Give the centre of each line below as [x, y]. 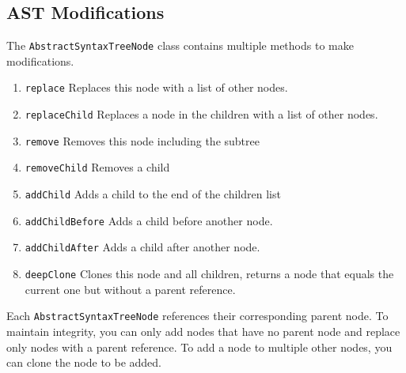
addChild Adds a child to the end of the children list [153, 194]
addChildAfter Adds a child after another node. [142, 247]
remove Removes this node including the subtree [142, 140]
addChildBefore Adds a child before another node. [149, 220]
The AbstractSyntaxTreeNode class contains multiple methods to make [180, 45]
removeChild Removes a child [97, 167]
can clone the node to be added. [84, 362]
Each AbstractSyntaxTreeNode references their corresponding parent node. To [197, 316]
